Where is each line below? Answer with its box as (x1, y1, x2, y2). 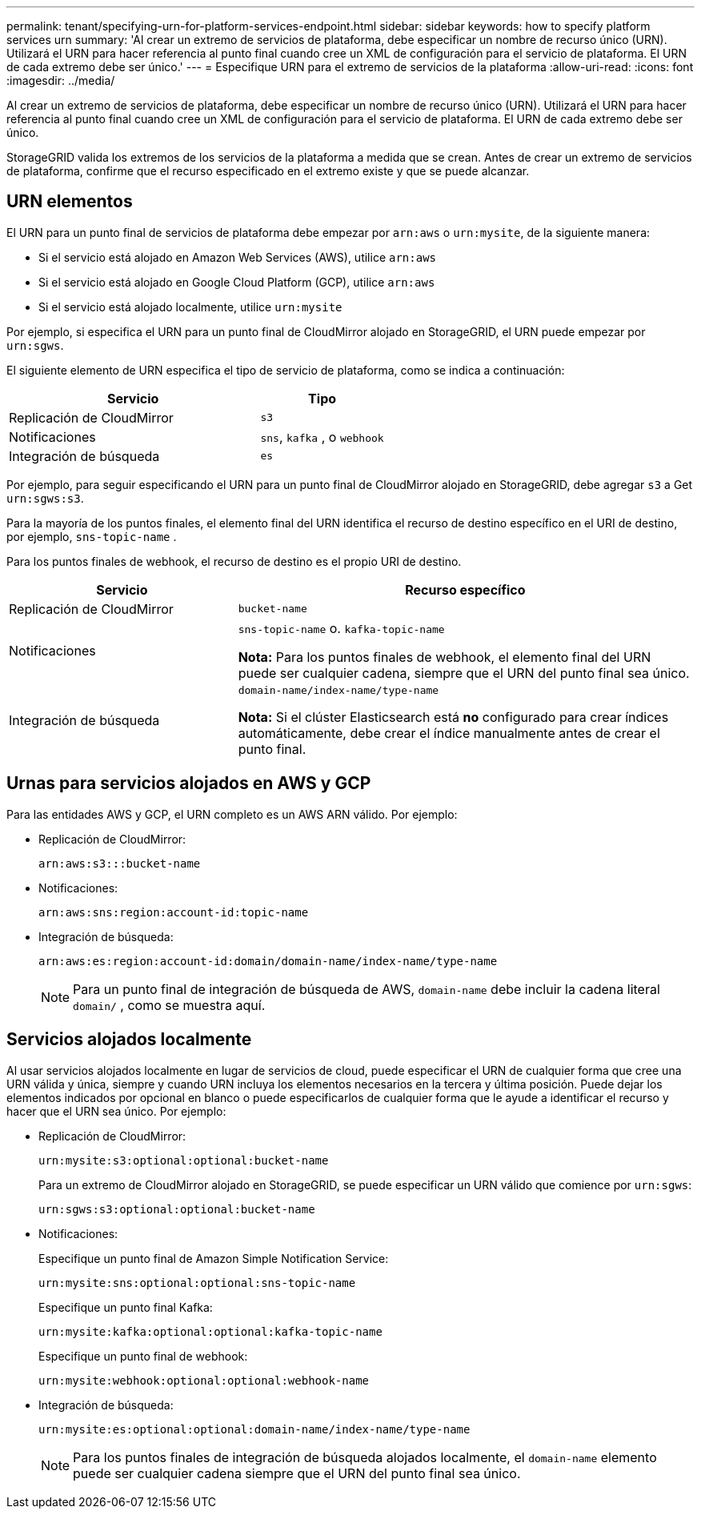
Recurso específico (405, 581, 526, 598)
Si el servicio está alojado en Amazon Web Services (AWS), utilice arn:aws (38, 250, 437, 264)
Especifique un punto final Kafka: (38, 1300, 213, 1314)
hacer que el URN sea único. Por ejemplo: (6, 1104, 226, 1118)
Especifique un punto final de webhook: (38, 1349, 248, 1363)
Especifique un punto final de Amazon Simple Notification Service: (38, 1251, 389, 1265)
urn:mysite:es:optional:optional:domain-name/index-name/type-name (38, 1422, 471, 1436)
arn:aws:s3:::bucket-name (38, 856, 201, 870)
